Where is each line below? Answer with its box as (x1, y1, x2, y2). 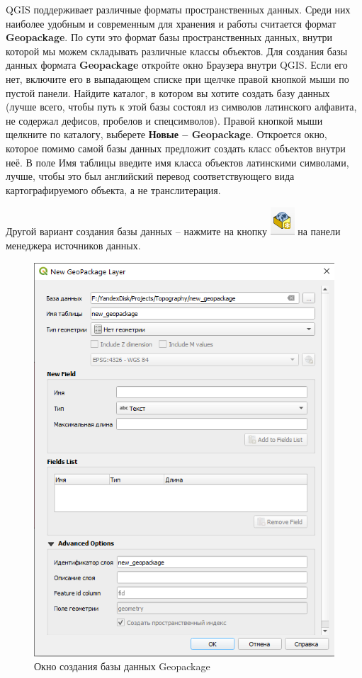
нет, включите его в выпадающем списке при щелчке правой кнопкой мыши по (6, 71, 349, 86)
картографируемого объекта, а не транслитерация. (6, 182, 221, 197)
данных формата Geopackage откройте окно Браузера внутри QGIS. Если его (6, 57, 348, 72)
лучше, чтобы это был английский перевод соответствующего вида (6, 169, 295, 183)
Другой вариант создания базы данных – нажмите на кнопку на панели (6, 224, 341, 239)
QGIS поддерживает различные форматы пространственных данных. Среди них (6, 2, 351, 16)
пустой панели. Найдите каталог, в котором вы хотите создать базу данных (6, 85, 330, 100)
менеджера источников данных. (6, 237, 141, 252)
